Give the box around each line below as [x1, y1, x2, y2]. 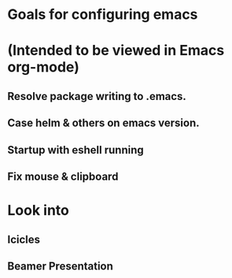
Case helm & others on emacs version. [7, 117, 200, 130]
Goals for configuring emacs [7, 6, 198, 24]
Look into [7, 202, 70, 220]
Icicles [7, 232, 41, 246]
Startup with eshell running [7, 143, 145, 157]
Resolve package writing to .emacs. [7, 89, 186, 103]
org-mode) [7, 58, 79, 76]
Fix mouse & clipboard [7, 169, 119, 183]
